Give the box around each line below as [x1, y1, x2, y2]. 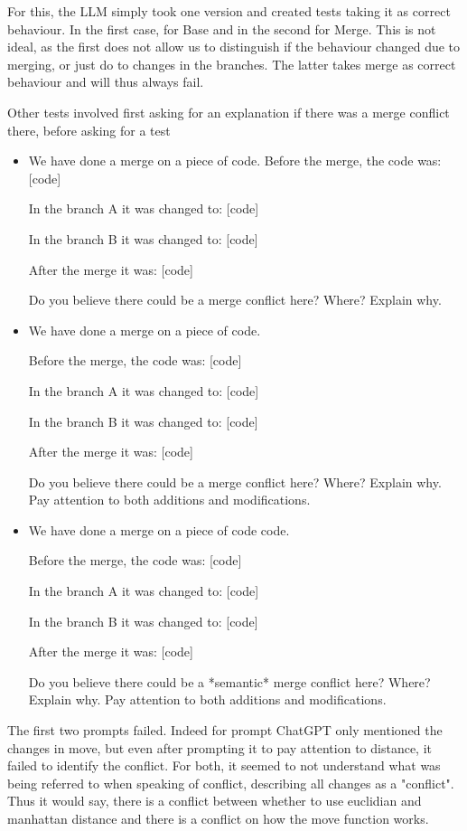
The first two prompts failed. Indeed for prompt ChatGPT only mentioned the [7, 721, 443, 740]
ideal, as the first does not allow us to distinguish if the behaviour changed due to [7, 37, 461, 56]
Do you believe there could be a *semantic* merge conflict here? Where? [28, 672, 431, 691]
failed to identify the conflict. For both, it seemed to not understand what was [7, 756, 441, 775]
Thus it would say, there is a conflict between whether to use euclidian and [7, 791, 422, 810]
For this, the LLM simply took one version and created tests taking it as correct [7, 2, 451, 20]
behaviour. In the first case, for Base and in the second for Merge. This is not [7, 19, 436, 38]
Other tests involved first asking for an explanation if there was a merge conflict [7, 102, 450, 121]
